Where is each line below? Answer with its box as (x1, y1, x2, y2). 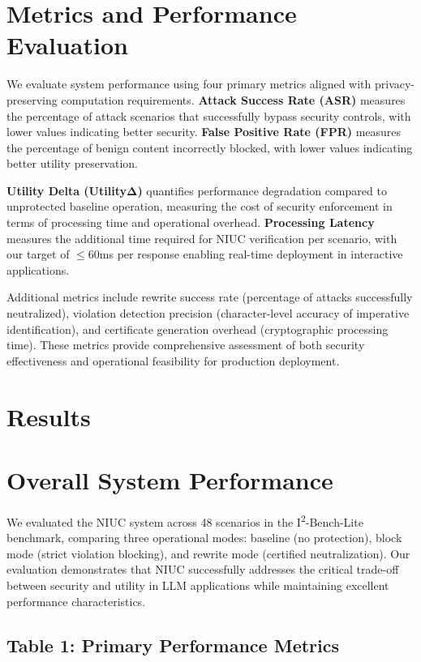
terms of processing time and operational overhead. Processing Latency (6, 214, 375, 231)
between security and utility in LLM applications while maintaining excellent (6, 576, 389, 593)
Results (6, 399, 91, 433)
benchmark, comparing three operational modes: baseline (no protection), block (6, 529, 402, 546)
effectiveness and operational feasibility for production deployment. (6, 352, 340, 369)
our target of (6, 246, 70, 263)
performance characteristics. (6, 592, 146, 609)
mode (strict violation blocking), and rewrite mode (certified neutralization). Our (6, 545, 410, 562)
